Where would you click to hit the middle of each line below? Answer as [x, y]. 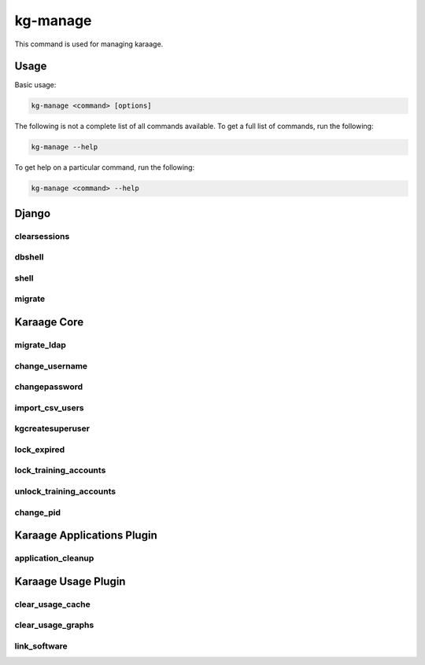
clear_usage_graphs [54, 625]
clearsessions [42, 236]
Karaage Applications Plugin [86, 536]
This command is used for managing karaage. [89, 44]
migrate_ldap [41, 345]
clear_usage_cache [52, 604]
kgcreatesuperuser [52, 428]
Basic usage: [35, 85]
